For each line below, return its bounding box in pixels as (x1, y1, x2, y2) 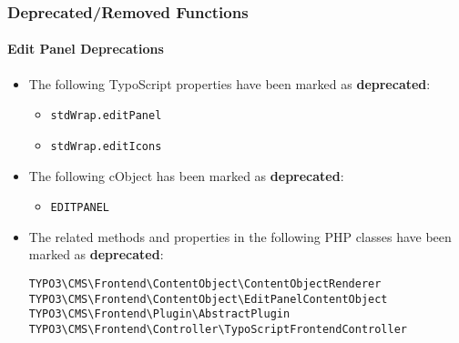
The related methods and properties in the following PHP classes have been (28, 227, 452, 246)
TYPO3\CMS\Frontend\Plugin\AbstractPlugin (28, 308, 291, 321)
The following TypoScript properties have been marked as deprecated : (28, 74, 431, 93)
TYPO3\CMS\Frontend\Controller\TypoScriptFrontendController (28, 322, 408, 336)
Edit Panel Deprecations (7, 39, 164, 58)
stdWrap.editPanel (50, 109, 162, 123)
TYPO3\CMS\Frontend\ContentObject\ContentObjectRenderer (28, 277, 382, 290)
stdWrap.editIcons (50, 139, 162, 153)
